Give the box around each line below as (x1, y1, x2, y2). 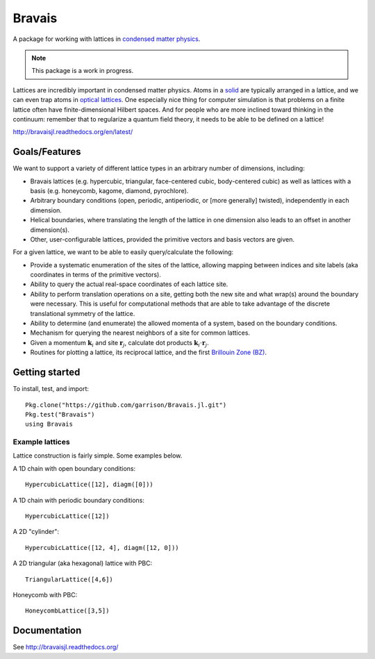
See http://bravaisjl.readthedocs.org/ (12, 643, 119, 651)
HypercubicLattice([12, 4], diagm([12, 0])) (25, 544, 180, 551)
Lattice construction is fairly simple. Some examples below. (12, 451, 183, 460)
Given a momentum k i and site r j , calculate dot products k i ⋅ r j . (30, 338, 210, 349)
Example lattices (12, 437, 70, 447)
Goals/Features (12, 146, 81, 158)
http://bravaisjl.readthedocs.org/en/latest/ (12, 128, 133, 136)
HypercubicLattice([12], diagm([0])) (25, 481, 154, 489)
